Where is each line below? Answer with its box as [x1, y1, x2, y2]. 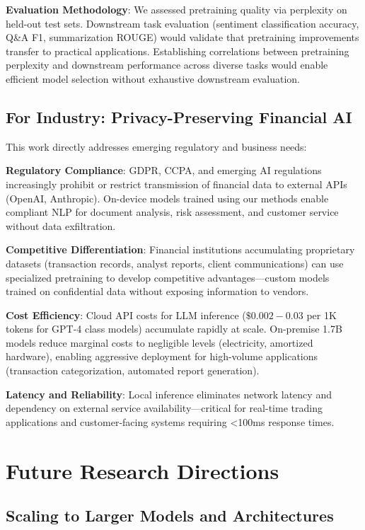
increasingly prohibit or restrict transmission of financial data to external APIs [6, 176, 347, 191]
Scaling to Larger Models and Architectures [6, 505, 334, 526]
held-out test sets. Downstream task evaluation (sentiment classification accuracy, [6, 16, 359, 30]
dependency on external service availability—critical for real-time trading [6, 401, 323, 415]
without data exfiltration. [6, 218, 116, 233]
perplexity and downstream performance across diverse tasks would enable [6, 57, 328, 72]
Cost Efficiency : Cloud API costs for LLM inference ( [6, 307, 246, 322]
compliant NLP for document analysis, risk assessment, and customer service [6, 204, 339, 219]
